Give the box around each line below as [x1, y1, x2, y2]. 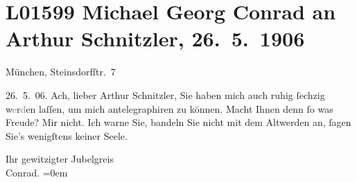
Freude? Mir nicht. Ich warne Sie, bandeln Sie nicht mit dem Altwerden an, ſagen [6, 115, 351, 129]
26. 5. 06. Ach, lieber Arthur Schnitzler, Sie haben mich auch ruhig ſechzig [6, 87, 325, 102]
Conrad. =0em [6, 165, 68, 179]
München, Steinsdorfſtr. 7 [6, 64, 116, 79]
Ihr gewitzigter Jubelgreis [6, 152, 114, 166]
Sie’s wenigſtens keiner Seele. [6, 128, 128, 143]
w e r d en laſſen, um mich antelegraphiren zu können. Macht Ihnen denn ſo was [6, 101, 333, 116]
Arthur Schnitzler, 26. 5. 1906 [6, 24, 305, 53]
